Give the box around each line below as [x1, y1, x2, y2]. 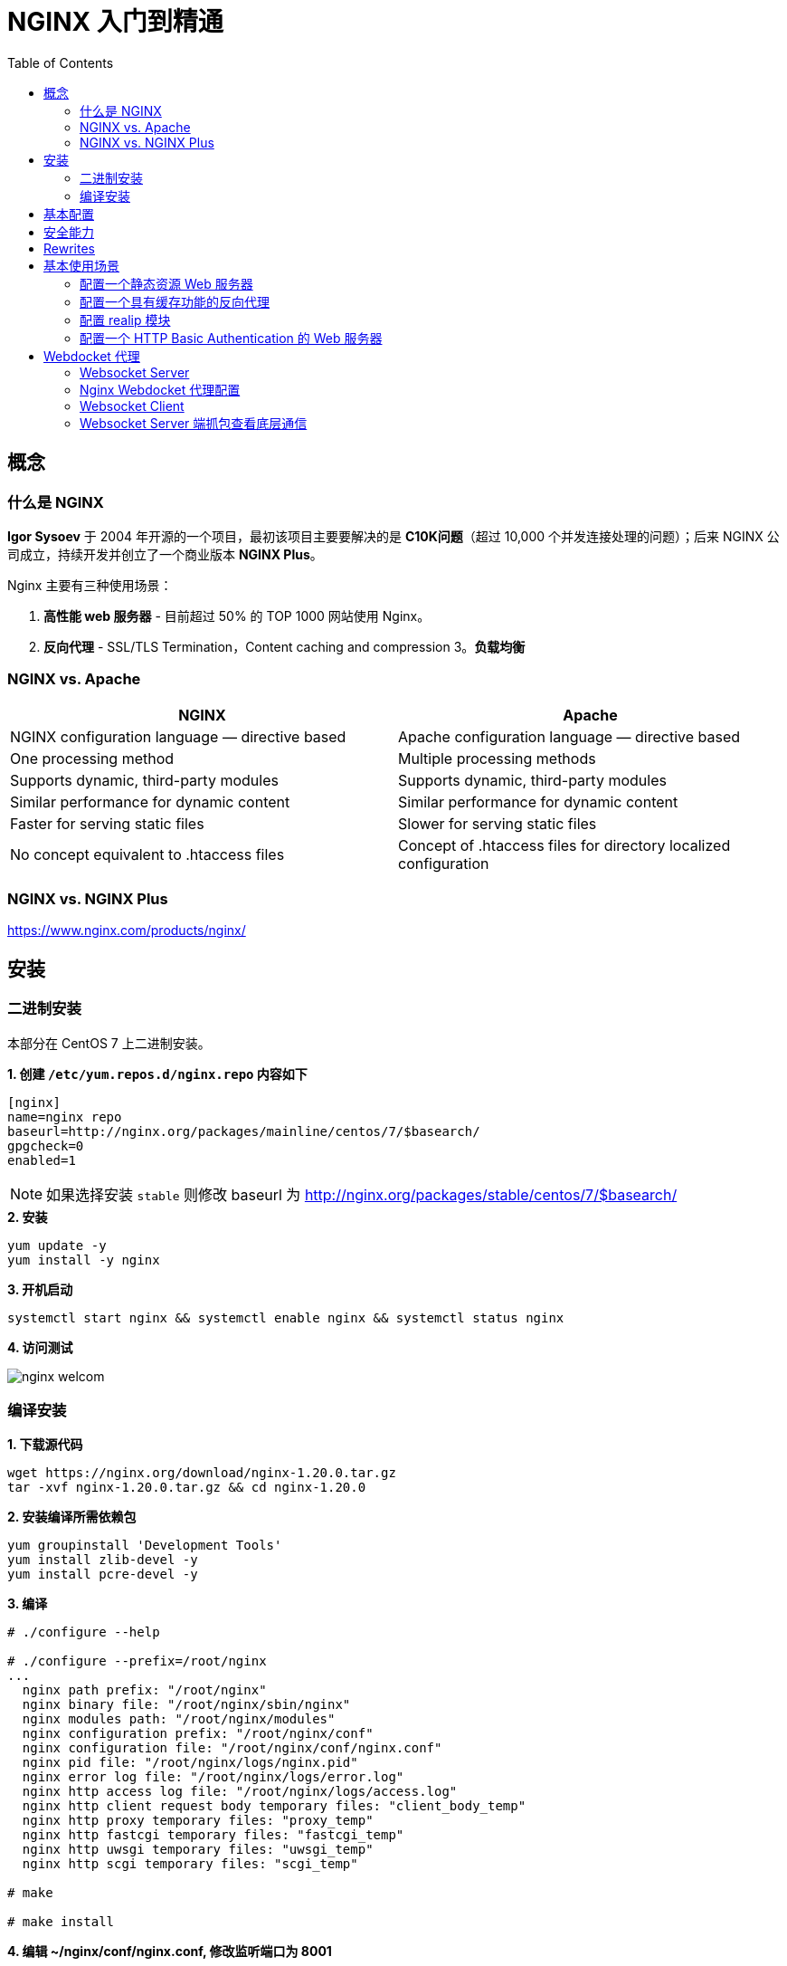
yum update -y [7, 1237, 107, 1253]
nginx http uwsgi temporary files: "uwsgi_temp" [22, 1842, 374, 1857]
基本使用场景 [43, 257, 119, 273]
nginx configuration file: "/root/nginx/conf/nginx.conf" [22, 1741, 442, 1756]
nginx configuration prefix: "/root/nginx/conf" [22, 1726, 374, 1742]
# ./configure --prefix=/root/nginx [7, 1654, 267, 1669]
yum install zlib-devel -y [7, 1552, 198, 1568]
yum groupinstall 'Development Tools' [7, 1538, 282, 1553]
